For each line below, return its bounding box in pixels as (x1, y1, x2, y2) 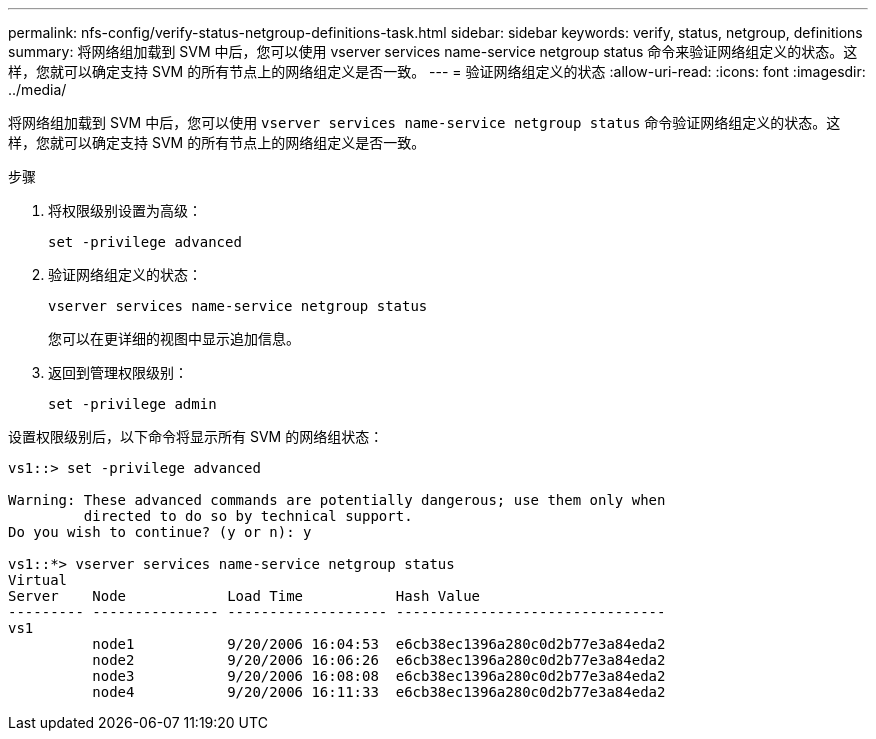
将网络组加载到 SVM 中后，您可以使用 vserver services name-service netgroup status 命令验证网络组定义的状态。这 (8, 114, 841, 131)
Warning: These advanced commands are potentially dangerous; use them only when (8, 492, 666, 508)
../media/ (8, 81, 67, 98)
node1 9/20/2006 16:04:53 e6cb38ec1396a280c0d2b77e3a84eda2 (92, 636, 666, 652)
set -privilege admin (48, 396, 217, 412)
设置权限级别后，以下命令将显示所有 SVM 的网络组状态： (8, 428, 384, 445)
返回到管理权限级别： (48, 364, 188, 381)
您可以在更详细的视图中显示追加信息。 (48, 330, 300, 347)
